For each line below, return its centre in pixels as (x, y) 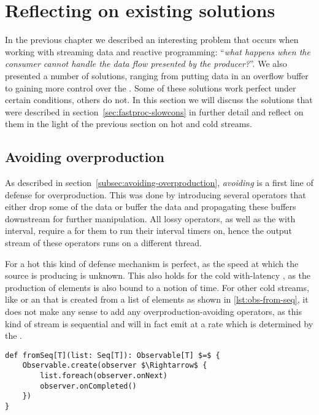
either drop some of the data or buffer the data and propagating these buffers (151, 207)
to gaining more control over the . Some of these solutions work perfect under (151, 87)
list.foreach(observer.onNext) (104, 376)
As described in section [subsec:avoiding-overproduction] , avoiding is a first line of (159, 183)
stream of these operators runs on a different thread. (103, 243)
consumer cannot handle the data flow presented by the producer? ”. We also (146, 64)
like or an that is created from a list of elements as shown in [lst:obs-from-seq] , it (157, 299)
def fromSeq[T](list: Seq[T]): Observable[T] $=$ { (113, 355)
